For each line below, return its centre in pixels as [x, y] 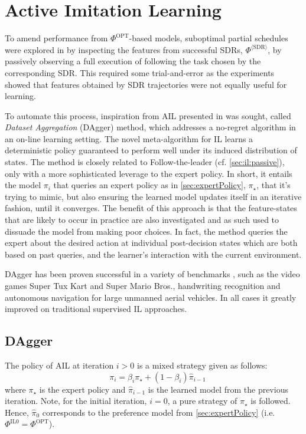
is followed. [271, 401]
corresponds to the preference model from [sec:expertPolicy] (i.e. [159, 412]
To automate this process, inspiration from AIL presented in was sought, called [148, 115]
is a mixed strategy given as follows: [202, 365]
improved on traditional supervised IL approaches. [96, 309]
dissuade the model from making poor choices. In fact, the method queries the [146, 231]
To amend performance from [56, 38]
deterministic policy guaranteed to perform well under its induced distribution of [151, 150]
